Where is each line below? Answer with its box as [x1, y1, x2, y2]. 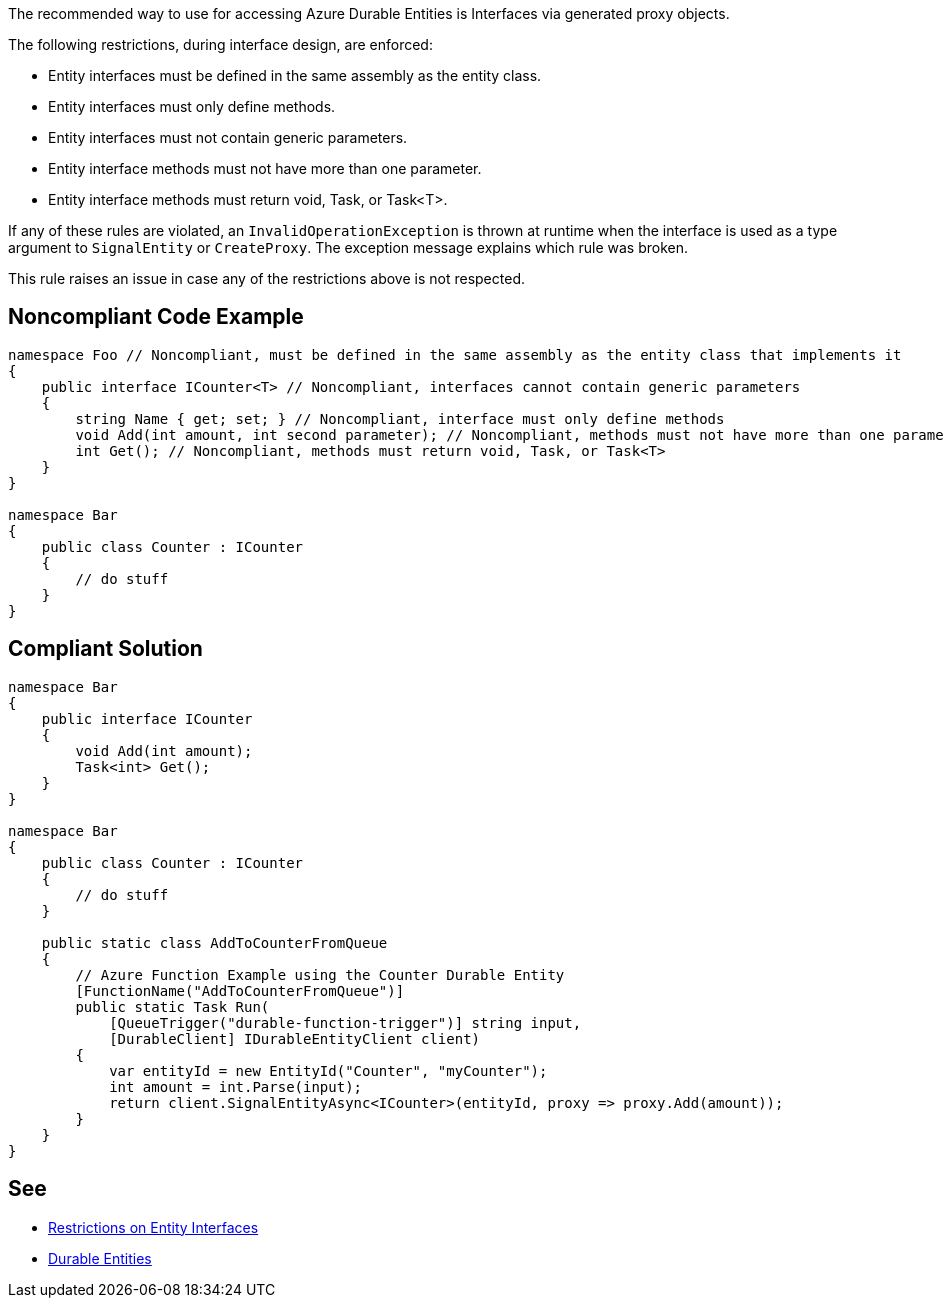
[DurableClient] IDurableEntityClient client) [109, 1030, 481, 1047]
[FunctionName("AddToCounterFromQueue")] [75, 982, 405, 999]
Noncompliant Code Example [8, 304, 304, 330]
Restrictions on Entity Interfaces [48, 1218, 259, 1236]
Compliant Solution [8, 636, 203, 662]
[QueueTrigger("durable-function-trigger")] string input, [109, 1014, 582, 1031]
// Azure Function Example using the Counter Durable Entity [75, 966, 565, 983]
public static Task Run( [75, 998, 270, 1015]
